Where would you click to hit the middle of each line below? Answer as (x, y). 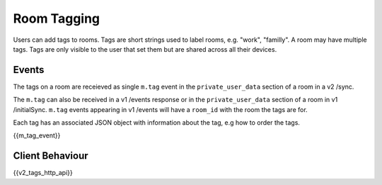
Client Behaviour (51, 156)
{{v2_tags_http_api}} (43, 173)
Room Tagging (57, 18)
